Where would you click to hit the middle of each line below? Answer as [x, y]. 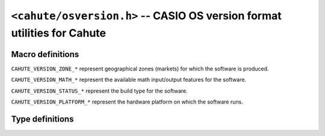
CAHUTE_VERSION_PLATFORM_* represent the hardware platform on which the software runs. [127, 102]
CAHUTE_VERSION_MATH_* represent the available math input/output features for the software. [129, 80]
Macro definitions [45, 54]
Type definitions [42, 119]
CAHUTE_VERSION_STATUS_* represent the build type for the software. [99, 91]
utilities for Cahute [59, 33]
